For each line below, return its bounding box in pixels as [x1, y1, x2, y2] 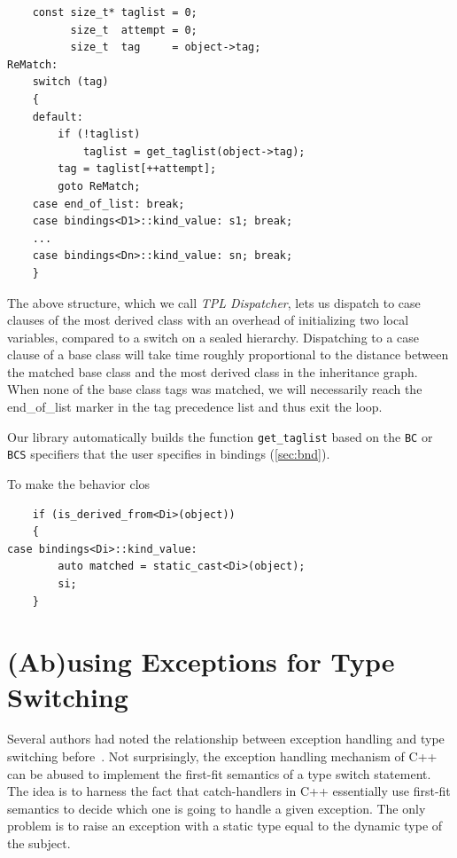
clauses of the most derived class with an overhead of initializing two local [7, 311, 409, 329]
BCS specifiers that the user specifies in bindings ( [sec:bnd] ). [7, 445, 330, 463]
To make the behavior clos [7, 474, 151, 492]
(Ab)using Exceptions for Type [7, 643, 395, 680]
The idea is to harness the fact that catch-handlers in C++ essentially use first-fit [7, 782, 451, 800]
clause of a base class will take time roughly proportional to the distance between [7, 345, 449, 364]
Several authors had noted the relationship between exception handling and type [7, 729, 445, 748]
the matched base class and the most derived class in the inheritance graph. [7, 362, 418, 381]
